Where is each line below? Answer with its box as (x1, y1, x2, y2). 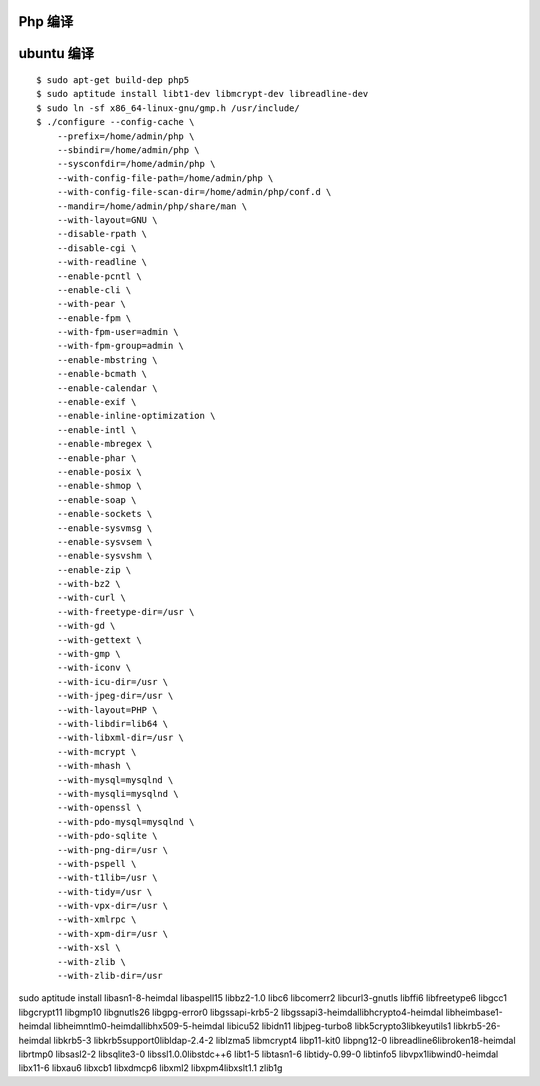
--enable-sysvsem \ (56, 536, 153, 547)
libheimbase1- (445, 1006, 504, 1018)
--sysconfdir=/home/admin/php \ (56, 158, 216, 170)
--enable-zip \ (56, 564, 132, 575)
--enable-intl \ (56, 424, 137, 435)
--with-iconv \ (56, 662, 132, 674)
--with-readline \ (56, 256, 148, 268)
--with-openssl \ (56, 802, 142, 814)
